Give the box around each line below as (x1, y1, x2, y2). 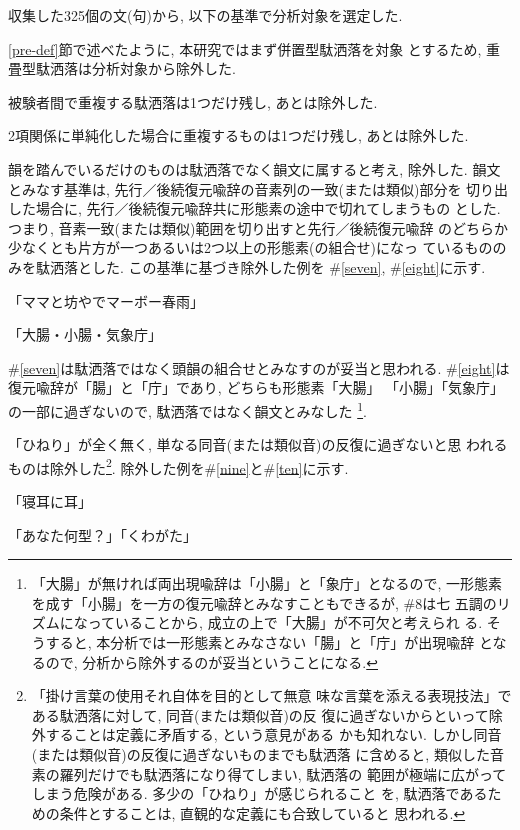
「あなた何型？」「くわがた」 (8, 524, 197, 545)
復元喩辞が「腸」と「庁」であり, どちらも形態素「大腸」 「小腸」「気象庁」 (8, 377, 505, 398)
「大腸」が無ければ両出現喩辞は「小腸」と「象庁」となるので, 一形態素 (31, 573, 502, 594)
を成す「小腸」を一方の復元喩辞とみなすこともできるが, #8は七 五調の (31, 592, 497, 613)
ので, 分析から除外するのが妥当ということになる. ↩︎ (45, 651, 378, 672)
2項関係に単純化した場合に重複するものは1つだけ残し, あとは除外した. (8, 125, 469, 146)
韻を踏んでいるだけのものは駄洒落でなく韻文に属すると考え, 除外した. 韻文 (8, 158, 501, 179)
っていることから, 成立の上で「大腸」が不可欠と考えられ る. (87, 612, 483, 633)
